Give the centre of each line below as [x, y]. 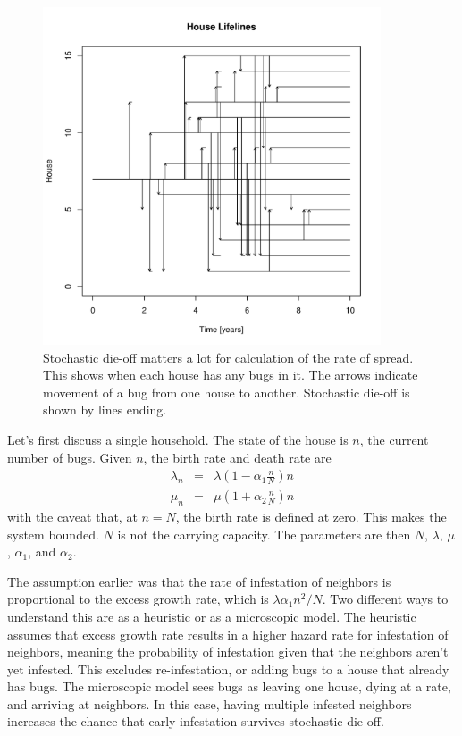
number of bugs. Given [70, 457]
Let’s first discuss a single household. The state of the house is [178, 439]
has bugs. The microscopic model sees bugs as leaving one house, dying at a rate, [229, 686]
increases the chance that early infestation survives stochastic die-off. [196, 721]
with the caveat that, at [72, 516]
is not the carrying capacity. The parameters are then [264, 534]
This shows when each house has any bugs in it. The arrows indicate [231, 375]
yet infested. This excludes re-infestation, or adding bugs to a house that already [228, 669]
